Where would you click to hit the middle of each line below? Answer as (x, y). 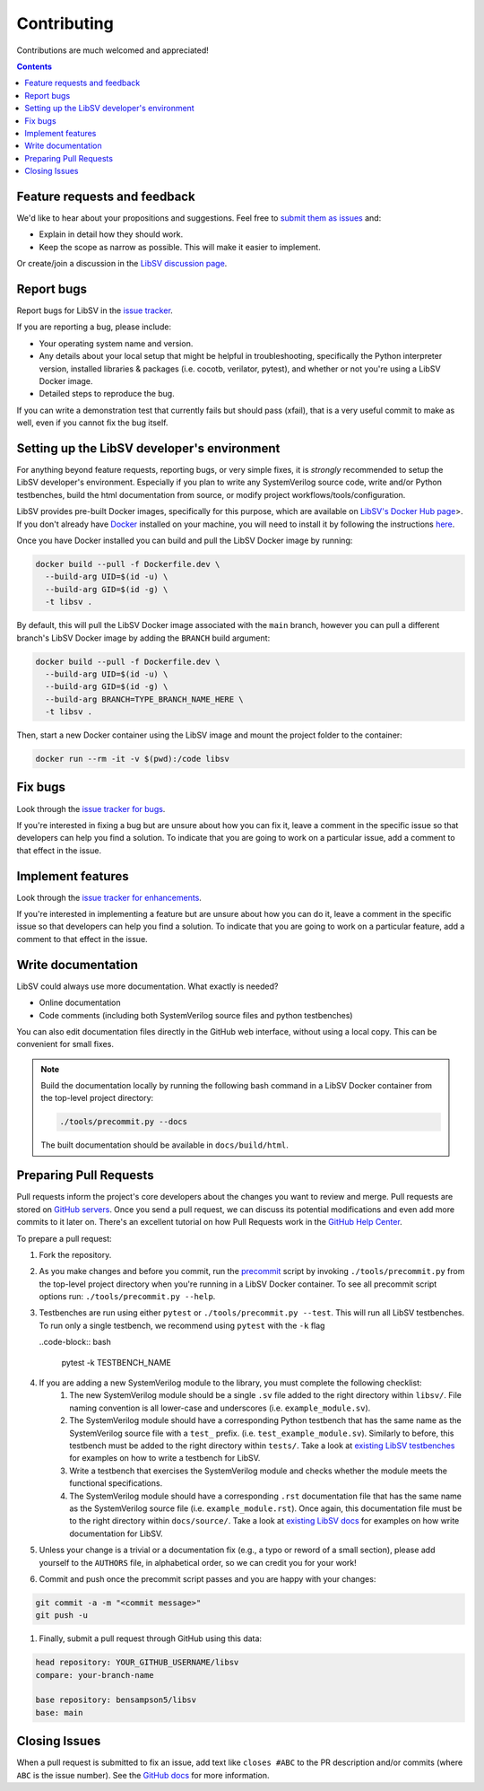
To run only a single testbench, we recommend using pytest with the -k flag (182, 1325)
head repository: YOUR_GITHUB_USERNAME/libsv (137, 1663)
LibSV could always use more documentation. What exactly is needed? (147, 986)
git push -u (62, 1616)
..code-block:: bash (75, 1342)
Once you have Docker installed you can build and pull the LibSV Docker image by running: (185, 541)
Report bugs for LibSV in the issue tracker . (95, 310)
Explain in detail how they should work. (111, 234)
